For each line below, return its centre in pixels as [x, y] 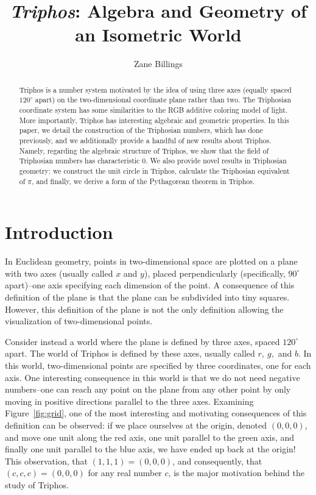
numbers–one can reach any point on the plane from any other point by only [148, 389]
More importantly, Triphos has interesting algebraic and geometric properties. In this [154, 120]
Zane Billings [158, 64]
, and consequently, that [217, 461]
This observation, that [46, 461]
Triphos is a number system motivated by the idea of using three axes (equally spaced [155, 89]
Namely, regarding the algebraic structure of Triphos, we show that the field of [144, 150]
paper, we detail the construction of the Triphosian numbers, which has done [141, 130]
